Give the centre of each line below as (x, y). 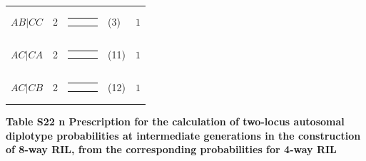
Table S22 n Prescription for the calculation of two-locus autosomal (175, 121)
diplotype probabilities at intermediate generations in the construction (183, 135)
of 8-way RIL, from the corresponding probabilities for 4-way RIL (171, 149)
